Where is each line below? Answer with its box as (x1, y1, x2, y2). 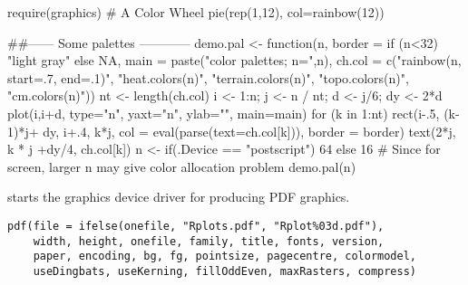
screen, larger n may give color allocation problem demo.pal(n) (7, 157, 356, 176)
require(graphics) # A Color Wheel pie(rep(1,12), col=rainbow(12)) (7, 3, 385, 21)
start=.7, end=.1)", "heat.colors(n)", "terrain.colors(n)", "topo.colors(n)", (7, 68, 409, 87)
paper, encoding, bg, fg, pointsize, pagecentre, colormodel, (33, 250, 417, 263)
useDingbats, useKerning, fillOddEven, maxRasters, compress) (33, 264, 417, 278)
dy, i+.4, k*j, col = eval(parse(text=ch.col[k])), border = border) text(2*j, (43, 121, 456, 140)
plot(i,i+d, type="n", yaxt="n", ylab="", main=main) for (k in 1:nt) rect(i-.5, (7, 103, 440, 122)
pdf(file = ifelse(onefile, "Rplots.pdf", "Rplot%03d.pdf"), (7, 219, 385, 233)
